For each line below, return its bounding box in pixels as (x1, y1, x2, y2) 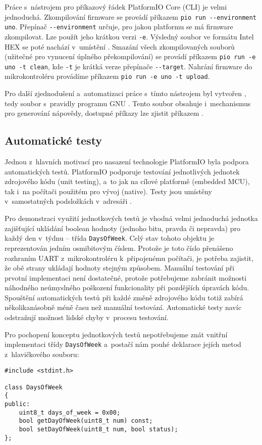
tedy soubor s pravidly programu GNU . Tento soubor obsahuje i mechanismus (5, 98, 251, 108)
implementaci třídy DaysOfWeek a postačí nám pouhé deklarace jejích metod (5, 339, 241, 349)
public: (5, 401, 30, 408)
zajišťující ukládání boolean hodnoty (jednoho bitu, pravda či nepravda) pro (5, 223, 240, 233)
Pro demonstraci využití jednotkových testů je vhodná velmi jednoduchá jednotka (5, 213, 258, 224)
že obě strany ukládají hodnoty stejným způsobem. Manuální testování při (5, 262, 235, 273)
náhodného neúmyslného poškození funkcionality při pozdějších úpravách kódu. (5, 282, 249, 293)
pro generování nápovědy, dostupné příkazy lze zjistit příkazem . (5, 108, 203, 118)
